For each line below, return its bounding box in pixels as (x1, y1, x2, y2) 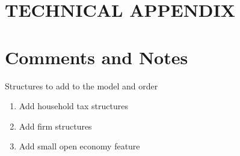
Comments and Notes (5, 44, 188, 69)
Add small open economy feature (19, 140, 140, 152)
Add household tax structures (19, 100, 128, 112)
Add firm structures (19, 119, 92, 132)
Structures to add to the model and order (5, 79, 158, 92)
